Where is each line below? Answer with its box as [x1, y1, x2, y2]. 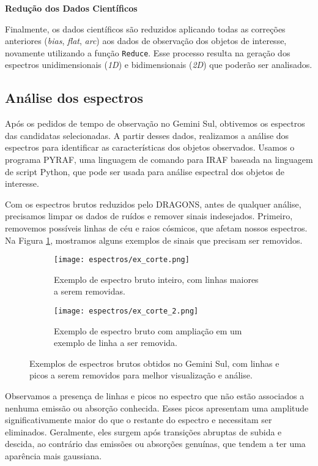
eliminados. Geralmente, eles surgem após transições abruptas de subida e [5, 425, 282, 438]
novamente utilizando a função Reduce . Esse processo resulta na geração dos [5, 46, 290, 59]
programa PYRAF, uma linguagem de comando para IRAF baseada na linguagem [5, 153, 313, 166]
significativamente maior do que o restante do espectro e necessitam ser [5, 413, 272, 426]
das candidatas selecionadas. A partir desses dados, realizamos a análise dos [5, 129, 289, 141]
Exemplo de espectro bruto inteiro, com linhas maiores [54, 272, 259, 285]
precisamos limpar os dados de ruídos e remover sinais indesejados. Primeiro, [5, 209, 293, 222]
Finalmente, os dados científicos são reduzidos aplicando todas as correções [5, 22, 286, 35]
